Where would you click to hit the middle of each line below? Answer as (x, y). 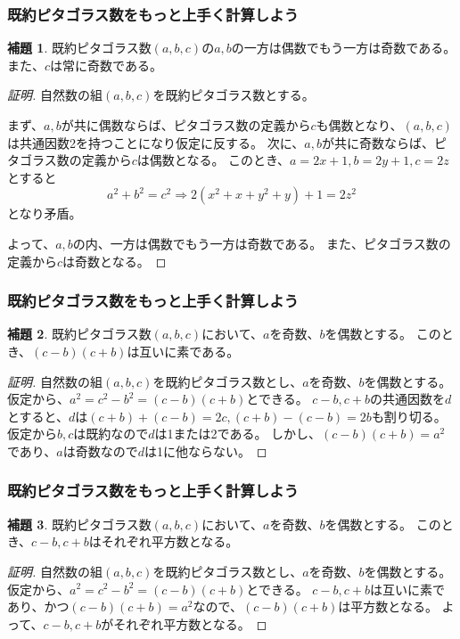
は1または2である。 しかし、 (238, 434)
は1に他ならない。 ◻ (206, 451)
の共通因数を (407, 399)
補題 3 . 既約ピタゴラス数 (79, 524)
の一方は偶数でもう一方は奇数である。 (344, 48)
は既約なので (111, 434)
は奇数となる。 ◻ (115, 261)
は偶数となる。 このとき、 (214, 160)
